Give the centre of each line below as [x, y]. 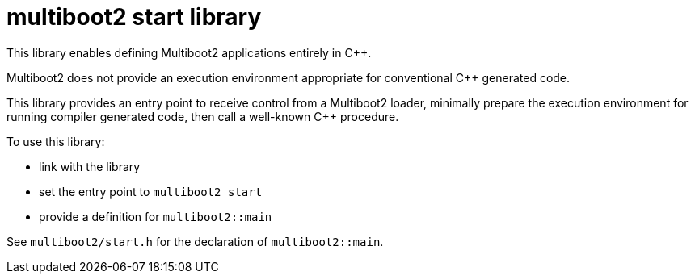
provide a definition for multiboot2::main [156, 216]
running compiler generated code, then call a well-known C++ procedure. [203, 116]
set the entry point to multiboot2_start [151, 191]
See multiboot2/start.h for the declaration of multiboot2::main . [195, 241]
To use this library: [56, 141]
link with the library [90, 166]
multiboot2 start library [134, 17]
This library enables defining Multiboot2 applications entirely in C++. [189, 52]
